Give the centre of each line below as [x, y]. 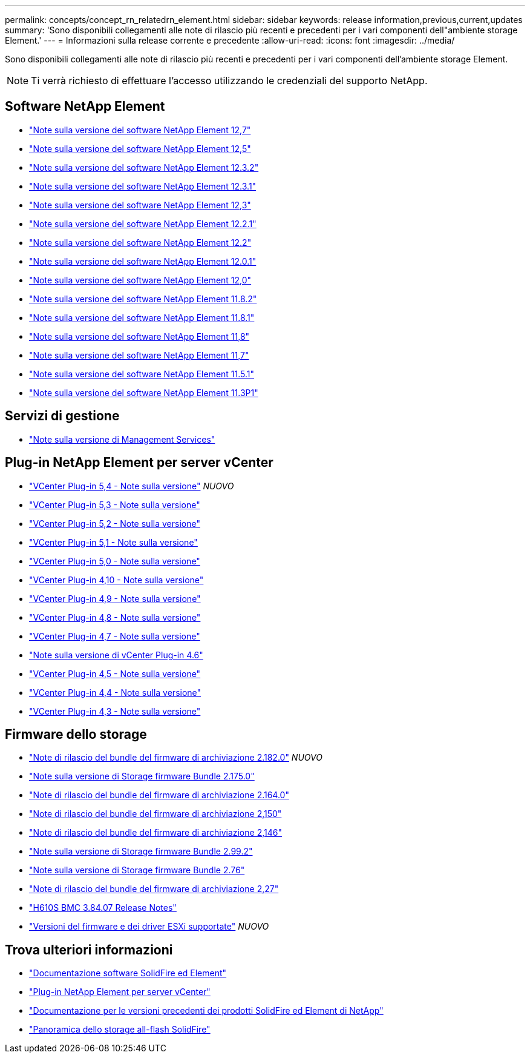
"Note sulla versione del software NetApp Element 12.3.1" [143, 186]
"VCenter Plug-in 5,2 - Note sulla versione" [115, 523]
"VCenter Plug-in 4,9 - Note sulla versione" [115, 598]
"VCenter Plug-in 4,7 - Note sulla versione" [115, 636]
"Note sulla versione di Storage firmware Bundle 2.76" [137, 870]
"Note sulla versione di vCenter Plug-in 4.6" [116, 655]
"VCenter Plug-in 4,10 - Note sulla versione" [116, 580]
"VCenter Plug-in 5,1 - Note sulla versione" [113, 542]
